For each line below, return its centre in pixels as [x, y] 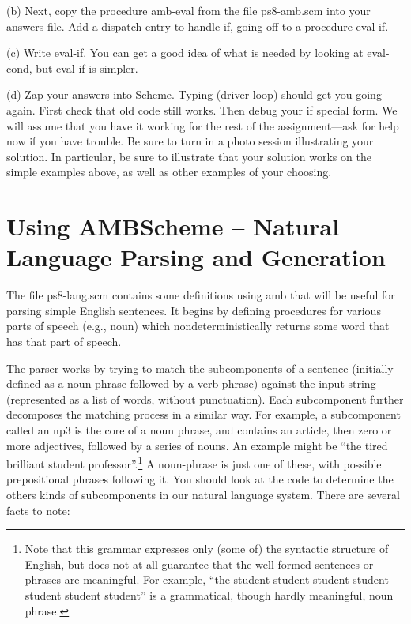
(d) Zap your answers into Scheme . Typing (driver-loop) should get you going [194, 94]
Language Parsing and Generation [196, 257]
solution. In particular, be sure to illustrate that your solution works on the [189, 156]
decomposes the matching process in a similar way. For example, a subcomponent [204, 414]
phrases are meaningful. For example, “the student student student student [207, 579]
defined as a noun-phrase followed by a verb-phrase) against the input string [191, 383]
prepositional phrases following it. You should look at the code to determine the [200, 479]
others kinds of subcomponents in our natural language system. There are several [203, 495]
